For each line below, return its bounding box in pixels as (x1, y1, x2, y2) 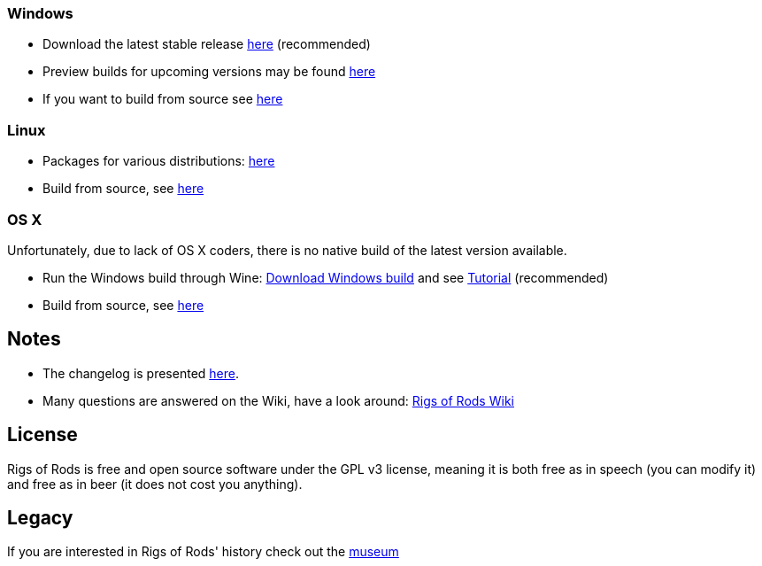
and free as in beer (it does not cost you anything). (7, 476, 303, 492)
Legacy (7, 506, 73, 529)
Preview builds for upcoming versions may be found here (42, 64, 376, 80)
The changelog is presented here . (42, 365, 239, 381)
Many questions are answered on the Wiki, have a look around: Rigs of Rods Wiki (42, 392, 514, 408)
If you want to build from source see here (42, 91, 283, 107)
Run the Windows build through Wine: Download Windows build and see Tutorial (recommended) (42, 269, 609, 285)
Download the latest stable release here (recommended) (42, 36, 371, 52)
